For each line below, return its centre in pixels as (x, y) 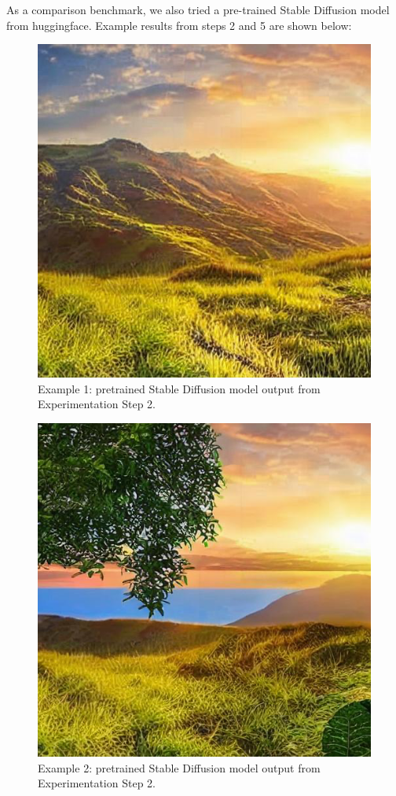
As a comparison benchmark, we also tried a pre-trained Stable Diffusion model (198, 9)
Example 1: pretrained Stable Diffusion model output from (179, 388)
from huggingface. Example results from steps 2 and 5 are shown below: (179, 25)
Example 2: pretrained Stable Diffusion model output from (179, 767)
